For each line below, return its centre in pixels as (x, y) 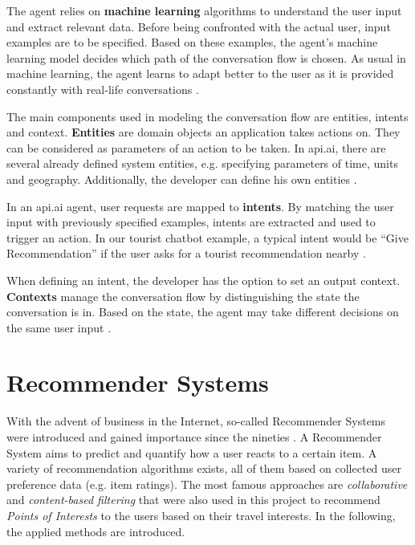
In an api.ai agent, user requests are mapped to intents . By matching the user (200, 206)
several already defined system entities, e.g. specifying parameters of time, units (202, 163)
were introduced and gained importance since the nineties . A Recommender (194, 437)
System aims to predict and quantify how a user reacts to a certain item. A (192, 452)
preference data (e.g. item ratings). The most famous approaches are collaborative (207, 484)
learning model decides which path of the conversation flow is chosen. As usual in (206, 57)
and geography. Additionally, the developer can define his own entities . (182, 179)
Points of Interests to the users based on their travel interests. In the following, (201, 515)
